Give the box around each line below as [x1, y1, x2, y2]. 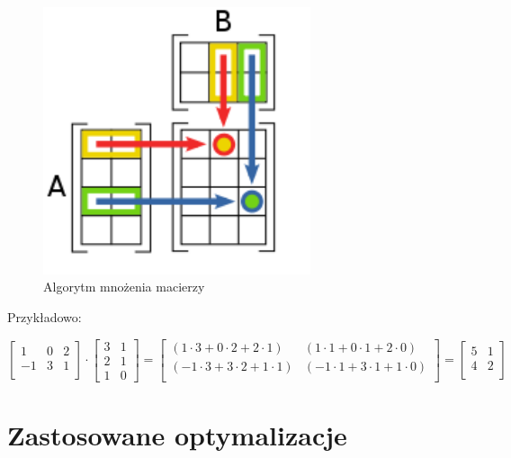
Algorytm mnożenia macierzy [43, 277, 205, 296]
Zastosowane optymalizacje [7, 416, 347, 453]
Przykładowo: [7, 307, 82, 326]
